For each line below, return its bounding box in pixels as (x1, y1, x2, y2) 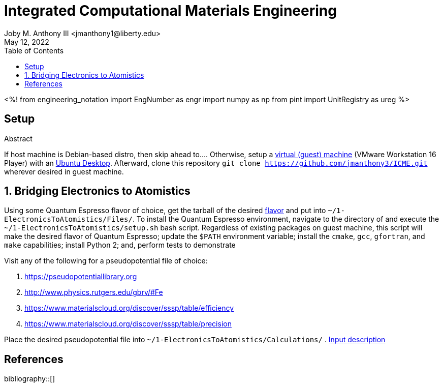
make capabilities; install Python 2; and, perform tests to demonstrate (4, 241, 236, 250)
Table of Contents (4, 46, 64, 55)
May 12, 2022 (4, 37, 49, 46)
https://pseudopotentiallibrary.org (24, 272, 137, 281)
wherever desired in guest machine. (4, 167, 124, 176)
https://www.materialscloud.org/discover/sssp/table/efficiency (24, 304, 234, 313)
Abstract (4, 134, 33, 143)
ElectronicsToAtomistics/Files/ (4, 215, 133, 224)
